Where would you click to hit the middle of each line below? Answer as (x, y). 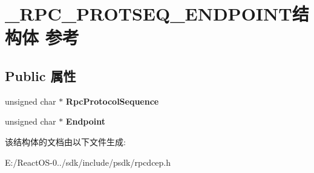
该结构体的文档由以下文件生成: (65, 141)
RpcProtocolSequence (112, 101)
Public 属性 (41, 75)
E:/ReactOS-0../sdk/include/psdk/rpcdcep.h (88, 162)
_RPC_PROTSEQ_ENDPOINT (149, 14)
